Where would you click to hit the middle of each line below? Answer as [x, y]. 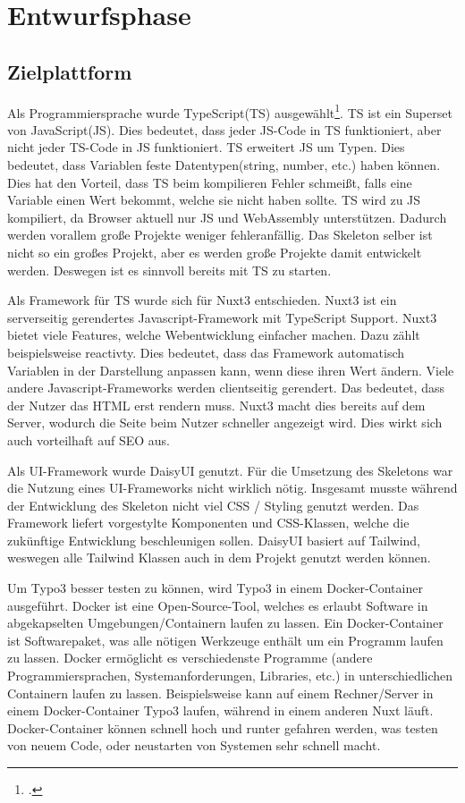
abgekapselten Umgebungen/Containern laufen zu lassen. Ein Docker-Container [225, 623]
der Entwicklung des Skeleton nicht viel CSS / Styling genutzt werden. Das [213, 505]
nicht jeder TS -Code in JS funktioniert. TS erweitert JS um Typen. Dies [206, 147]
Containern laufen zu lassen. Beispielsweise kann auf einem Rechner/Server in [220, 693]
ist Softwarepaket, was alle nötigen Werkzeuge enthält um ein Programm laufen [225, 640]
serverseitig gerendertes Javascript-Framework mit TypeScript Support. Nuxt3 [222, 317]
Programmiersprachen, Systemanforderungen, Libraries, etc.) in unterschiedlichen [230, 676]
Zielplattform [70, 71]
